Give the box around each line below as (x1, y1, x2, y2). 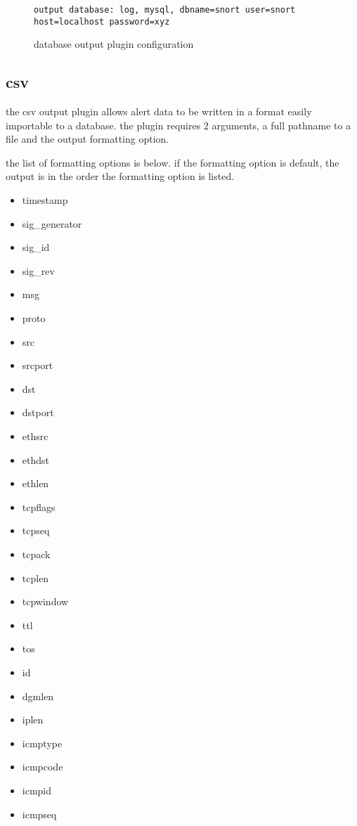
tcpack (22, 546, 51, 561)
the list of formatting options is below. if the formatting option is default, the (6, 155, 339, 169)
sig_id (22, 240, 50, 254)
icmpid (22, 782, 52, 797)
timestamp (22, 193, 68, 207)
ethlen (22, 476, 49, 491)
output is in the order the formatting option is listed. (6, 169, 235, 183)
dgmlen (22, 688, 54, 703)
